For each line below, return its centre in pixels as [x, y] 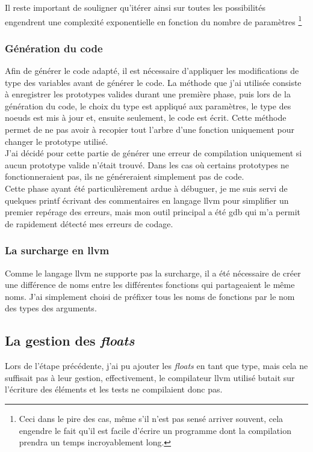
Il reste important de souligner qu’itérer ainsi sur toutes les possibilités [135, 7]
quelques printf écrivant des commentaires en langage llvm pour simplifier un [147, 200]
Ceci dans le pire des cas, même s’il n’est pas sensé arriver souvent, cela [151, 418]
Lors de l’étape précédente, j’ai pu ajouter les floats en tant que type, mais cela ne [156, 366]
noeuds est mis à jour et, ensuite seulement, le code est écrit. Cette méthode [146, 118]
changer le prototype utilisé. [57, 141]
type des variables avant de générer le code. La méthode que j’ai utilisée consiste [153, 82]
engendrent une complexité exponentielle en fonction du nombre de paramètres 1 [153, 20]
